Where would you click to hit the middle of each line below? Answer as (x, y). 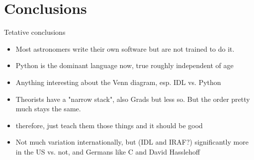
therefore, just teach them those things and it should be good (109, 125)
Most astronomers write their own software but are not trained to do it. (125, 48)
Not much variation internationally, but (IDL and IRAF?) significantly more (132, 142)
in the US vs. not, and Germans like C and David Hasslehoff (108, 151)
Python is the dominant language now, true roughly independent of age (125, 65)
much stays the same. (48, 109)
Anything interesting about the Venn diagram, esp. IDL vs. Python (118, 82)
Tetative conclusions (35, 32)
